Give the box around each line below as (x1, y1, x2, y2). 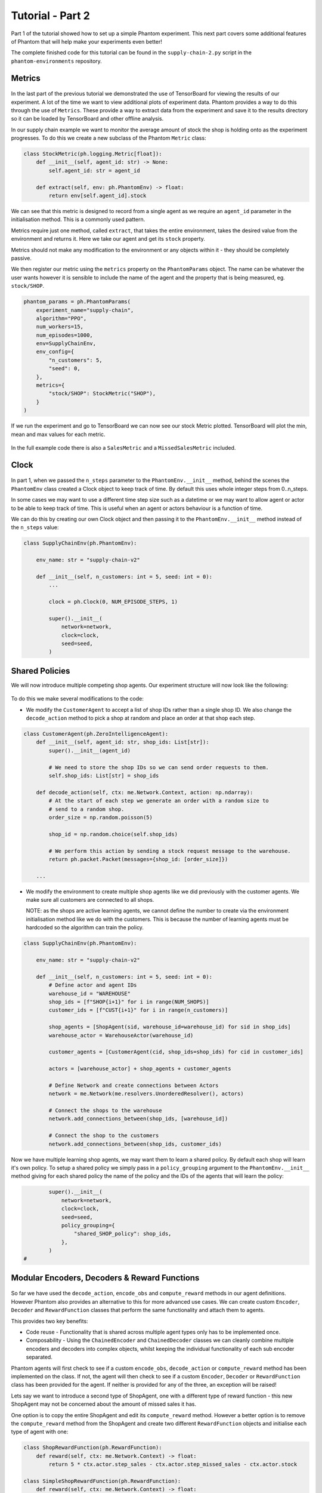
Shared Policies (11, 666, 70, 676)
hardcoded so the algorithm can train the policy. (26, 924, 144, 931)
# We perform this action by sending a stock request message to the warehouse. (48, 847, 292, 854)
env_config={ (36, 348, 75, 355)
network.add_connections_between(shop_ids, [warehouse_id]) (48, 1116, 228, 1122)
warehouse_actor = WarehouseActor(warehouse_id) (48, 1032, 194, 1039)
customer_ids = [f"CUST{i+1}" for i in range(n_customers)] (48, 1007, 228, 1013)
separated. (26, 1353, 53, 1361)
